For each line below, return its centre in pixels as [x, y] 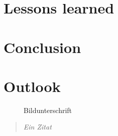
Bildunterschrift [48, 110]
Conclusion [42, 47]
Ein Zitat [37, 127]
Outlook [32, 86]
